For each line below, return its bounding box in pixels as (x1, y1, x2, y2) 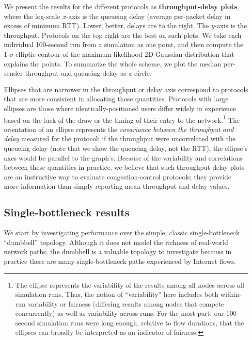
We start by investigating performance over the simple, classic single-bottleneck (4, 227, 240, 238)
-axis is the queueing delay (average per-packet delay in (66, 11, 231, 21)
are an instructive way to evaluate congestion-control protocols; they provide (4, 171, 232, 181)
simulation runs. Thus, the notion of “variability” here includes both (15, 289, 219, 299)
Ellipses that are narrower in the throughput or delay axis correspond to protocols (4, 84, 248, 94)
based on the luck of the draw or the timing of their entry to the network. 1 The (4, 113, 240, 125)
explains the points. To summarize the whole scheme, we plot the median (4, 58, 221, 68)
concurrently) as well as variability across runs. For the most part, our (15, 308, 224, 318)
